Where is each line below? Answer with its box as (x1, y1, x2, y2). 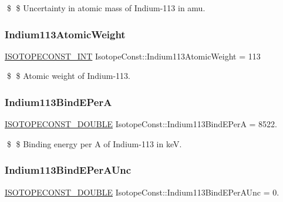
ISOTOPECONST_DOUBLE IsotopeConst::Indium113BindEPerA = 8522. (5, 118, 278, 130)
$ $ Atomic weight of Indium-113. (6, 69, 130, 82)
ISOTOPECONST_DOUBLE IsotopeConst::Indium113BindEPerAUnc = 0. (5, 186, 279, 198)
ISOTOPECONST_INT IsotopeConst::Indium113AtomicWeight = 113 (5, 49, 261, 62)
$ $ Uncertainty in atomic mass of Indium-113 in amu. (6, 2, 205, 14)
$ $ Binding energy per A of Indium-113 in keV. (6, 137, 182, 150)
